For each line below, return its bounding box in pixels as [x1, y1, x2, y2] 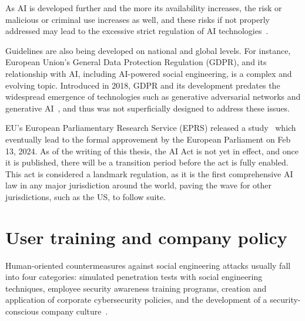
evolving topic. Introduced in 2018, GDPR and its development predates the [5, 79, 280, 91]
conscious [5, 305, 39, 317]
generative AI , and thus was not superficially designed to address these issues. [5, 102, 290, 114]
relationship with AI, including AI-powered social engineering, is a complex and [5, 67, 292, 79]
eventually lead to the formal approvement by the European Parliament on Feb [5, 133, 291, 145]
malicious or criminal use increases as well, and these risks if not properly [5, 13, 270, 25]
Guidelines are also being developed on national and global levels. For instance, [5, 44, 291, 56]
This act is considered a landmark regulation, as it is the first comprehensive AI [5, 167, 293, 180]
